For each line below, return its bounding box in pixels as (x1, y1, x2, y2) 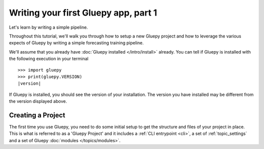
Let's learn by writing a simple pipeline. (9, 24, 88, 30)
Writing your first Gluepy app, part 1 (9, 7, 157, 18)
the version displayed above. (9, 98, 67, 104)
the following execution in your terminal (9, 56, 89, 62)
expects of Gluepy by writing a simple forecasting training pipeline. (9, 40, 144, 46)
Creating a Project (9, 111, 66, 119)
